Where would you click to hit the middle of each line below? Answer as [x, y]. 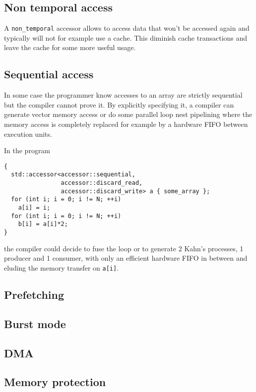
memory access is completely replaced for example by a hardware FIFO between [126, 124]
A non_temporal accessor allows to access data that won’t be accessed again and [127, 28]
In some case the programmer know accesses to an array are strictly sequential [123, 95]
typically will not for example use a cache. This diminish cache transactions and [126, 37]
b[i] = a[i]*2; [43, 224]
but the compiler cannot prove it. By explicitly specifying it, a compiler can [119, 104]
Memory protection [55, 382]
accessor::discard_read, [102, 183]
